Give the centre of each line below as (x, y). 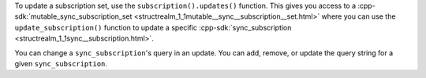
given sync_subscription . (61, 63)
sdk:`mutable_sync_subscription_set (73, 16)
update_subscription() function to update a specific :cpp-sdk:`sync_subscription (153, 27)
